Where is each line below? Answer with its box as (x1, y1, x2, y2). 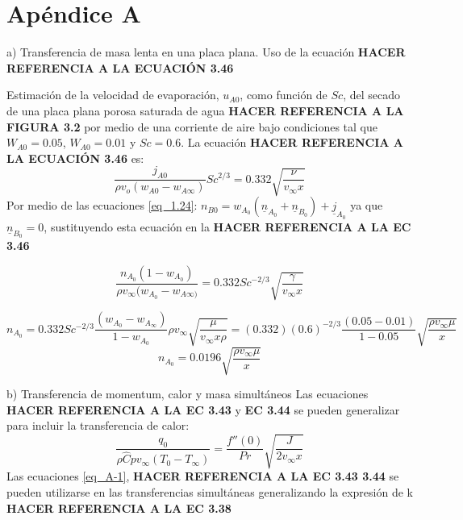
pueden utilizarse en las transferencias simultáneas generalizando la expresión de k (6, 484, 413, 501)
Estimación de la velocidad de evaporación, (6, 86, 219, 103)
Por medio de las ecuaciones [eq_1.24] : (6, 197, 198, 214)
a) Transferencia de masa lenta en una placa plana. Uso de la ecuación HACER (6, 44, 406, 60)
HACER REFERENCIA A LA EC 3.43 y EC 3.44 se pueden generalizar (6, 401, 400, 418)
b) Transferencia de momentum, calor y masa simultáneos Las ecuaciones (6, 385, 369, 402)
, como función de (240, 86, 327, 103)
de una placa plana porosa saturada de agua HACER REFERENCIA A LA (6, 102, 404, 119)
